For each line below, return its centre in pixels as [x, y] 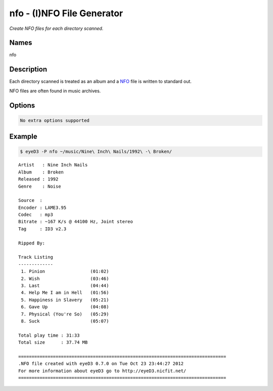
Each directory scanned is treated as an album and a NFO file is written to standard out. [101, 82]
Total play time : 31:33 [49, 335]
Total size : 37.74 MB [53, 343]
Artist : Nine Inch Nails [53, 165]
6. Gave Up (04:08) [65, 307]
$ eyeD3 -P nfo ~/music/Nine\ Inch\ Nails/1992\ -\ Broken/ [96, 152]
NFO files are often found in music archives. [55, 91]
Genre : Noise [40, 186]
